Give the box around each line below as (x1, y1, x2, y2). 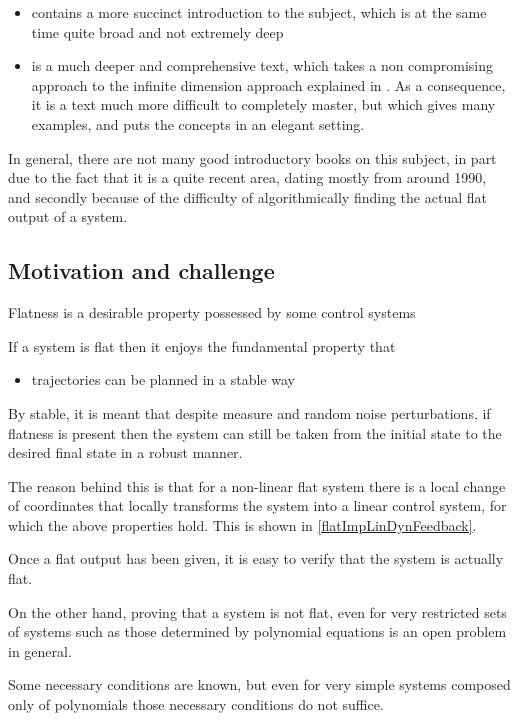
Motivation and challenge (8, 255, 275, 286)
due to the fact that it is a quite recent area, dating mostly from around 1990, (8, 167, 487, 188)
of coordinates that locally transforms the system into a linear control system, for (8, 495, 507, 516)
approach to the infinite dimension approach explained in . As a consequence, (31, 74, 506, 95)
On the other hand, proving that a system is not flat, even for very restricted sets (8, 601, 507, 622)
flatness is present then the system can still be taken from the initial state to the (8, 422, 502, 443)
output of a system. (8, 206, 128, 227)
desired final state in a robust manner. (8, 442, 243, 463)
